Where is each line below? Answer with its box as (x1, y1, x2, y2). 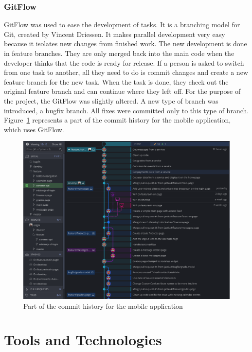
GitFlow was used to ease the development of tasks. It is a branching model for (4, 19, 240, 30)
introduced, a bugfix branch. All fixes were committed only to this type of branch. (4, 105, 249, 115)
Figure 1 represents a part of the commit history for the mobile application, (4, 115, 231, 125)
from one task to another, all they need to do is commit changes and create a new (4, 67, 248, 77)
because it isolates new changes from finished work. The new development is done (4, 38, 247, 49)
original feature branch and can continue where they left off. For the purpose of (4, 86, 241, 96)
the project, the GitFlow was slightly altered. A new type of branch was (4, 95, 218, 106)
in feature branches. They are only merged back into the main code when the (4, 48, 234, 58)
